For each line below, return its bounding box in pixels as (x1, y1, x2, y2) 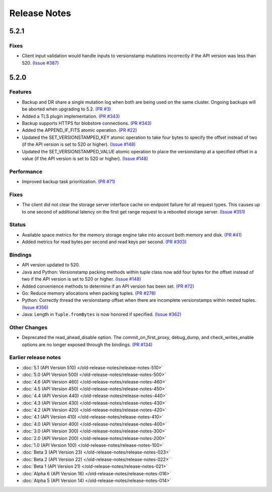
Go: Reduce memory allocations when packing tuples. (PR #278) (22, 290, 156, 296)
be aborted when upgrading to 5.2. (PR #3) (22, 106, 111, 112)
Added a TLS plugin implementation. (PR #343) (22, 113, 120, 119)
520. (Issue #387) (22, 60, 59, 66)
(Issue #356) (22, 304, 49, 310)
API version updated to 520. (22, 262, 80, 268)
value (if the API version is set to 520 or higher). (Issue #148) (22, 155, 148, 161)
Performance (9, 168, 43, 175)
